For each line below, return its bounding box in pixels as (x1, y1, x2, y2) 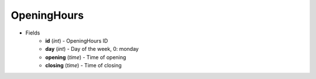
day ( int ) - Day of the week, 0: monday (45, 46, 139, 53)
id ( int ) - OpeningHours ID (45, 37, 108, 44)
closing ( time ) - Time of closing (45, 62, 122, 69)
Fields (25, 29, 40, 36)
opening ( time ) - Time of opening (45, 53, 126, 61)
